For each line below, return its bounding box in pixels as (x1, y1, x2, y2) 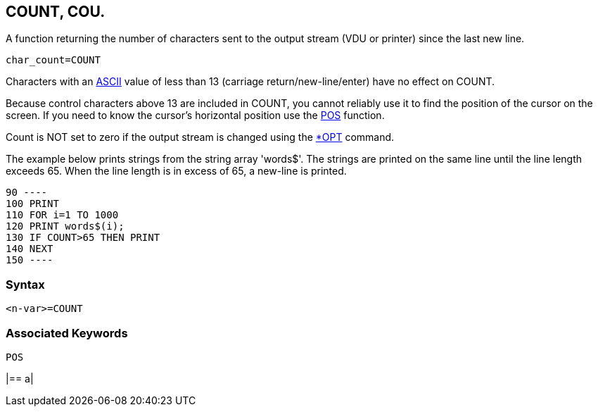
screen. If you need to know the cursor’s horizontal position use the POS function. (6, 109, 385, 122)
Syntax (6, 277, 45, 292)
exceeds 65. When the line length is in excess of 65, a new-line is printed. (6, 165, 347, 177)
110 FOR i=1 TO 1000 (6, 209, 119, 221)
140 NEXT (6, 243, 53, 255)
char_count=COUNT (6, 54, 101, 66)
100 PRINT (6, 198, 59, 210)
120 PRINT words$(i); (6, 220, 125, 232)
